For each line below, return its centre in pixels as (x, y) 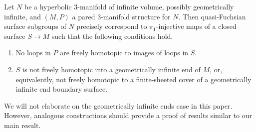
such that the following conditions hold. (112, 36)
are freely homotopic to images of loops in (124, 53)
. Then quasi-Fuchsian (212, 16)
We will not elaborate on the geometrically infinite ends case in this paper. (118, 105)
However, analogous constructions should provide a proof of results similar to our (128, 115)
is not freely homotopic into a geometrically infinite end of (112, 69)
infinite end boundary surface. (62, 89)
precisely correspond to (112, 26)
